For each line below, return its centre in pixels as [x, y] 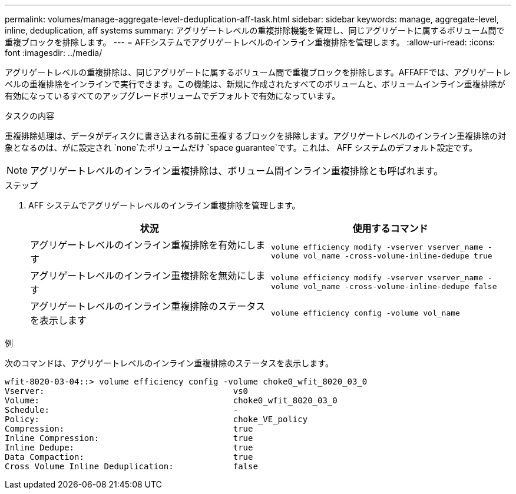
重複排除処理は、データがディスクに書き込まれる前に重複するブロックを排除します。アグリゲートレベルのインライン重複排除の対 [255, 136]
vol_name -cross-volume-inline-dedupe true [398, 256]
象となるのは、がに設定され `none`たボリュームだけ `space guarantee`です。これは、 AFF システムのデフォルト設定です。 [241, 147]
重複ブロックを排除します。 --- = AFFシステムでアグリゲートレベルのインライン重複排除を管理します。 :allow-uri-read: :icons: [250, 42]
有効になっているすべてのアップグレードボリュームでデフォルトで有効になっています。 [173, 96]
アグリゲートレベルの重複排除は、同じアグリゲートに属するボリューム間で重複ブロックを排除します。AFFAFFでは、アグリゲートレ [258, 72]
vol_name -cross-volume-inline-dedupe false [400, 286]
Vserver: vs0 [127, 391]
